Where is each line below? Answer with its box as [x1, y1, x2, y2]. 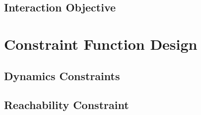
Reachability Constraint [4, 97, 129, 113]
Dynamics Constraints [4, 68, 120, 83]
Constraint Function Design [4, 33, 198, 54]
